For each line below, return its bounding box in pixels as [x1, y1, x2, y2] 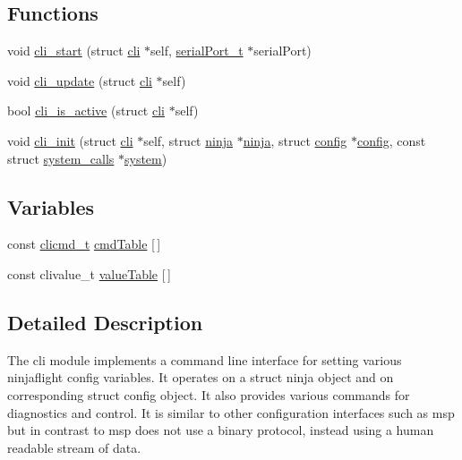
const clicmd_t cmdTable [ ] [7, 234, 161, 253]
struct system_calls [7, 149, 115, 167]
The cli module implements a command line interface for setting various [7, 350, 402, 369]
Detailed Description [7, 308, 203, 336]
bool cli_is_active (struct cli [7, 101, 165, 120]
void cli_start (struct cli [7, 41, 141, 60]
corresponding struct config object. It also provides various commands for [7, 385, 410, 404]
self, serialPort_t [150, 41, 244, 60]
